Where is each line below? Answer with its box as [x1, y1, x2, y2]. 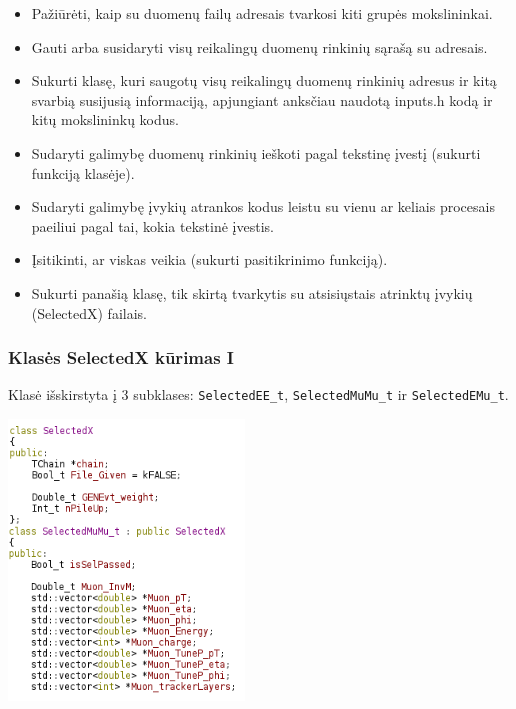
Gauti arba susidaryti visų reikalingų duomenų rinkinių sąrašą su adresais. [31, 36, 488, 57]
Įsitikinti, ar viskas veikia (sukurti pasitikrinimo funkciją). [31, 249, 388, 270]
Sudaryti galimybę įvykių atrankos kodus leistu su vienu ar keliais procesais [31, 196, 495, 217]
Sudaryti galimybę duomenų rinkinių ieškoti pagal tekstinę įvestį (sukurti [31, 142, 481, 163]
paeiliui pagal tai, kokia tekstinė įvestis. [31, 215, 274, 236]
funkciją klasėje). [31, 162, 135, 183]
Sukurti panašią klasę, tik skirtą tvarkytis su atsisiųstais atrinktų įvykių [31, 282, 473, 303]
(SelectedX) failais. [31, 302, 147, 323]
